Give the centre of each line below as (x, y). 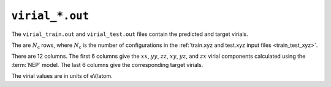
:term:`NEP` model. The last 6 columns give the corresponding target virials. (107, 64)
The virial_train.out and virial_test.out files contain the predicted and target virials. (130, 34)
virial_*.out (50, 16)
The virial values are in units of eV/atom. (62, 76)
